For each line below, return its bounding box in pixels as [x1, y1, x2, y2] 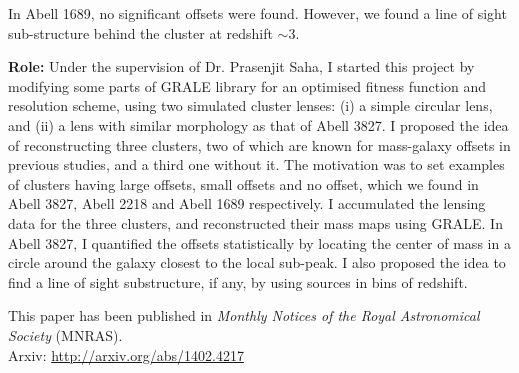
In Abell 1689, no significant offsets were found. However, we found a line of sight [8, 3, 507, 23]
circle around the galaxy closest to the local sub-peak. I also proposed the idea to [8, 252, 506, 273]
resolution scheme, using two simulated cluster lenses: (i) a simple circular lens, [8, 95, 493, 116]
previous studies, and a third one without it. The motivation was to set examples [8, 154, 505, 175]
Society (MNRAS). [8, 324, 123, 345]
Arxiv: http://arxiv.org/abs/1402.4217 [8, 344, 244, 365]
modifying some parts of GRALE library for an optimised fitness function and [8, 75, 487, 96]
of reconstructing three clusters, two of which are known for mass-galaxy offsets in [8, 134, 511, 155]
